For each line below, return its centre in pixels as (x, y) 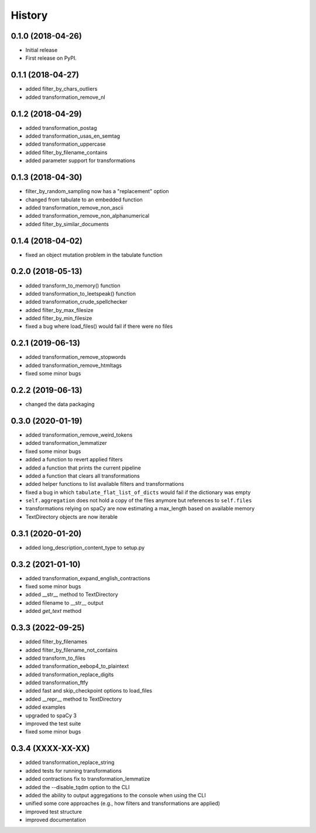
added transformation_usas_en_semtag (73, 136)
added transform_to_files (56, 658)
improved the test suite (53, 724)
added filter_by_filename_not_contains (72, 650)
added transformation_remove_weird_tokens (79, 435)
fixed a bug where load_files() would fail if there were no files (99, 326)
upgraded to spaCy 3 (51, 715)
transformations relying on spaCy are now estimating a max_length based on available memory (140, 509)
